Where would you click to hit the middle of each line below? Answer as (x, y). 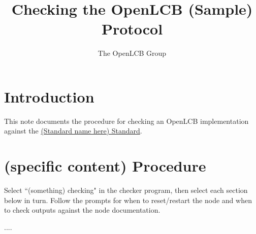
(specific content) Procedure (105, 166)
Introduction (49, 96)
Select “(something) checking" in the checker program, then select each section (126, 190)
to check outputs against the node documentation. (82, 210)
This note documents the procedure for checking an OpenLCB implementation (126, 121)
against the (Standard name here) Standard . (73, 131)
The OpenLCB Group (132, 53)
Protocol (132, 29)
